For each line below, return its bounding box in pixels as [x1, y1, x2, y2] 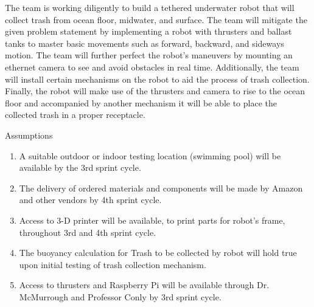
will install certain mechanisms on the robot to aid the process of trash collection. [5, 72, 310, 85]
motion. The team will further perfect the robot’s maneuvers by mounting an [5, 49, 293, 61]
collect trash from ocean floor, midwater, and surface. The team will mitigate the [5, 13, 307, 26]
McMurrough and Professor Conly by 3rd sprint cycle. [19, 290, 222, 303]
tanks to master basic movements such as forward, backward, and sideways [5, 36, 284, 49]
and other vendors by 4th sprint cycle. [19, 193, 162, 206]
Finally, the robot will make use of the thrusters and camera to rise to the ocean [5, 85, 305, 97]
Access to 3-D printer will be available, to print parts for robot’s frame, [19, 213, 285, 226]
